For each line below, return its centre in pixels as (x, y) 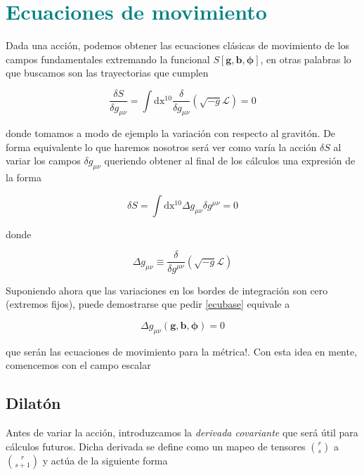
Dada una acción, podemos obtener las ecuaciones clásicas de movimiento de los (178, 45)
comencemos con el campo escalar (78, 365)
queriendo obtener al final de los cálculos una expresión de (230, 161)
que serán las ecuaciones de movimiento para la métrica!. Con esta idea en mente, (182, 351)
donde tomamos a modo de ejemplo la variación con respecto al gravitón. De (171, 133)
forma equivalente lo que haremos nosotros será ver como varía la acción (161, 147)
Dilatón (33, 403)
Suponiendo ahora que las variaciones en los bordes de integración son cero (167, 290)
